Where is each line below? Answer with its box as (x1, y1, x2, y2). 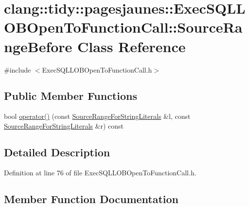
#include (4, 64, 31, 75)
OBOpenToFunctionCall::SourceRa (4, 17, 243, 37)
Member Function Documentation (4, 191, 179, 206)
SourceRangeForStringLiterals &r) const (4, 120, 124, 131)
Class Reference (77, 36, 186, 56)
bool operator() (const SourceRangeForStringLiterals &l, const (4, 111, 191, 121)
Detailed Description (4, 144, 110, 159)
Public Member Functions (4, 88, 137, 103)
